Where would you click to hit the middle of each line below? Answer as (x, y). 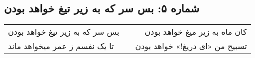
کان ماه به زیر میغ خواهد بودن (196, 32)
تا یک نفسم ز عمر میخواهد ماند (61, 46)
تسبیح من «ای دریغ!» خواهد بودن (191, 46)
